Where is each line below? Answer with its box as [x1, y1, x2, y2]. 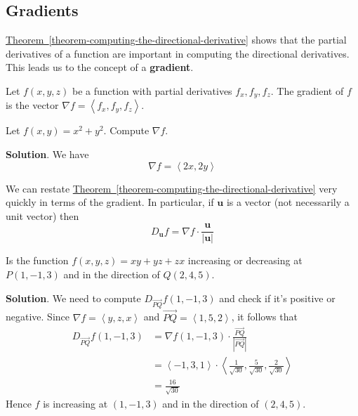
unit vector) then [6, 208, 79, 223]
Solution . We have [6, 147, 89, 162]
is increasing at [43, 396, 108, 410]
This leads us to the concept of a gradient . [6, 60, 194, 74]
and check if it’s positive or [219, 290, 336, 305]
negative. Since [6, 309, 69, 324]
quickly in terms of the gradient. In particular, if [6, 195, 214, 209]
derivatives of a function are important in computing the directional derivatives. [6, 46, 350, 60]
